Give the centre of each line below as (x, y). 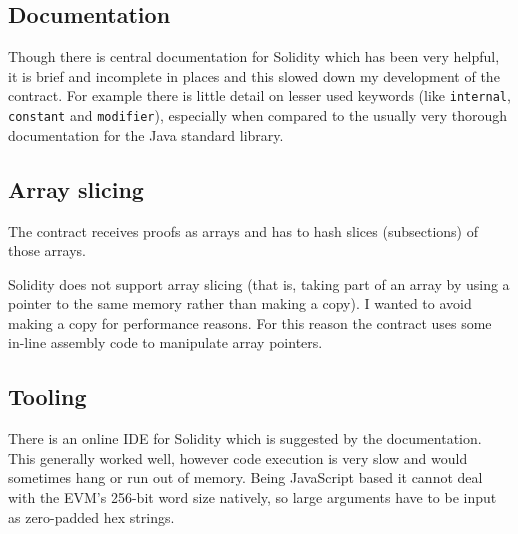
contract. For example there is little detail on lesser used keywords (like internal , (259, 95)
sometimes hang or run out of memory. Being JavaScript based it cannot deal (245, 477)
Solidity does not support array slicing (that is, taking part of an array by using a (259, 283)
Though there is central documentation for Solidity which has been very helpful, (254, 56)
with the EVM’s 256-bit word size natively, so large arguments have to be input (252, 497)
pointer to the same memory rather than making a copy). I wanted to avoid (240, 303)
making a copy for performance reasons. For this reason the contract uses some (250, 322)
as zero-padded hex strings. (91, 516)
